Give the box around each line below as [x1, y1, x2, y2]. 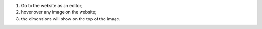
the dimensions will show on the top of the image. [21, 16, 121, 21]
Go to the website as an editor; [21, 3, 82, 8]
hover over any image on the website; [21, 10, 97, 15]
